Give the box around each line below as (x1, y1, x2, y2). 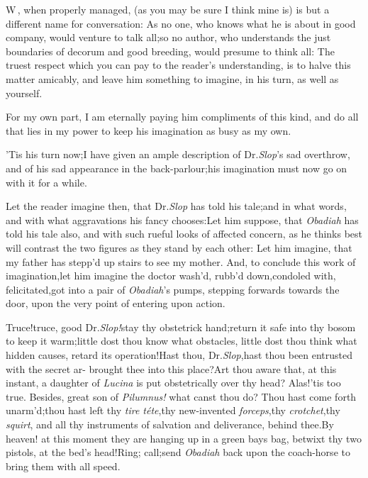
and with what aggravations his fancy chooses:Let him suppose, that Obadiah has (6, 212, 359, 227)
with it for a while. (6, 174, 87, 189)
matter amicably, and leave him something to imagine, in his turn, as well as (6, 71, 339, 86)
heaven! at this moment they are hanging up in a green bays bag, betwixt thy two (6, 430, 362, 445)
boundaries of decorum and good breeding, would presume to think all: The (6, 43, 335, 58)
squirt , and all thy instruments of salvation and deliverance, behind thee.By (6, 417, 334, 432)
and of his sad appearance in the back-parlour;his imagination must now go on (6, 160, 347, 175)
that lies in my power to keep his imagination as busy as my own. (6, 123, 291, 138)
